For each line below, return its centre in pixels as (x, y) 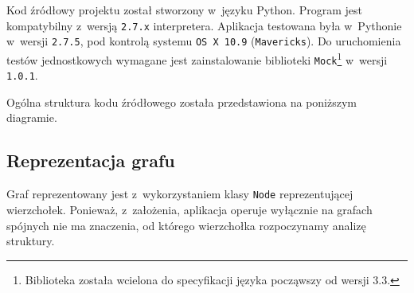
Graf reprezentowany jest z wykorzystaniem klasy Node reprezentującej (180, 194)
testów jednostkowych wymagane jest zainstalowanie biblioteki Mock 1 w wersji (197, 58)
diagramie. (32, 117)
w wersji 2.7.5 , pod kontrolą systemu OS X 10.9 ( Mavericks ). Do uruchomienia (204, 41)
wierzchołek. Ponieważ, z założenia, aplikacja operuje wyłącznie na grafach (189, 209)
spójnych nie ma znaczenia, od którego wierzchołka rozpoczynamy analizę (186, 225)
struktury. (31, 241)
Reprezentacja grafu (91, 160)
